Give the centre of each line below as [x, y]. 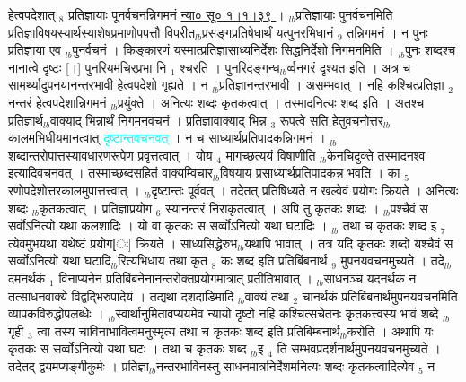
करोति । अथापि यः [390, 330]
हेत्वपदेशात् [32, 14]
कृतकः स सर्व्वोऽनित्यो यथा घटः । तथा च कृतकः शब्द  [130, 348]
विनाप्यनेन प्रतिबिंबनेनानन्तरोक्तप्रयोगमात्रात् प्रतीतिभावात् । [185, 278]
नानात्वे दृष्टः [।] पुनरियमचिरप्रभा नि [88, 67]
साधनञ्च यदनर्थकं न [370, 278]
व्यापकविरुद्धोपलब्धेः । [56, 313]
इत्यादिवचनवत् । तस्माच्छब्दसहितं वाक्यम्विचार [110, 173]
